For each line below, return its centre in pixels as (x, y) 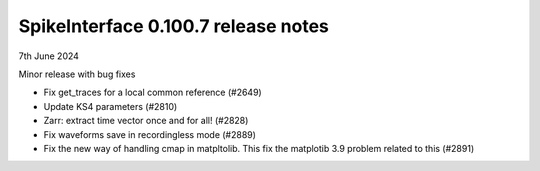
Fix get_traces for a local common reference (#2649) (152, 92)
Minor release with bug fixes (77, 74)
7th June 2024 (49, 56)
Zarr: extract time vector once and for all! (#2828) (146, 121)
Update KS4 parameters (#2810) (110, 106)
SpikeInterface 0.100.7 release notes (173, 26)
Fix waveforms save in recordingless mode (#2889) (150, 134)
